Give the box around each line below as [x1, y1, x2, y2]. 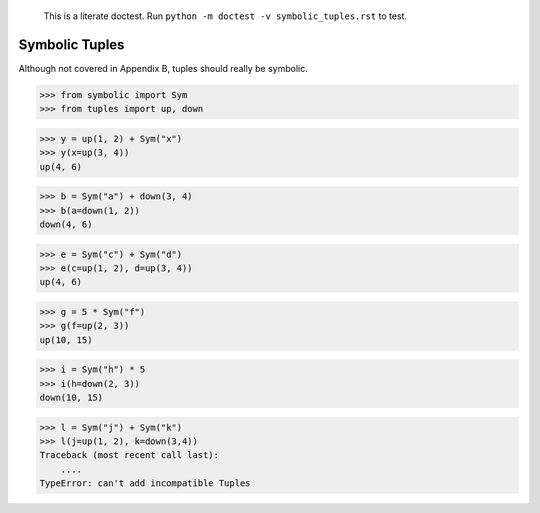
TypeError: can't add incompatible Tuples [39, 478, 251, 489]
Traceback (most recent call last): [39, 450, 220, 461]
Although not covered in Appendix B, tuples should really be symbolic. [18, 62, 309, 74]
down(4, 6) [39, 219, 93, 230]
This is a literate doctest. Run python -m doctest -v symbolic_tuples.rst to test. [43, 10, 408, 22]
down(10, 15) [39, 392, 104, 404]
